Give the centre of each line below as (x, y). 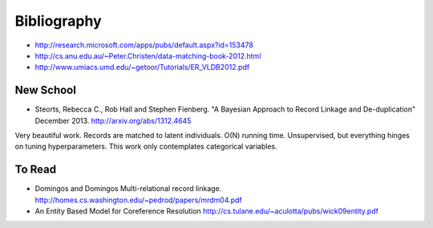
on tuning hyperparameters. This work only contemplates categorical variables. (146, 147)
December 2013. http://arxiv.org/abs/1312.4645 (113, 120)
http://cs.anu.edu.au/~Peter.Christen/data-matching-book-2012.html (148, 55)
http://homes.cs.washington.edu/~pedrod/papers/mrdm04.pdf (138, 200)
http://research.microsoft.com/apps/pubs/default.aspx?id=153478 (144, 45)
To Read (35, 170)
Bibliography (58, 21)
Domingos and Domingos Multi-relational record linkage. (128, 189)
